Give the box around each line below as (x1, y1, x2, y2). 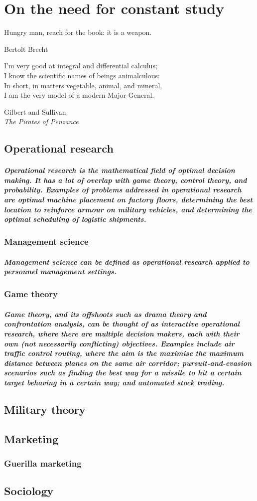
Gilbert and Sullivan (4, 106, 66, 117)
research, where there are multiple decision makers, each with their (4, 328, 240, 338)
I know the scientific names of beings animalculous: (4, 70, 160, 80)
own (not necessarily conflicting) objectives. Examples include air (4, 338, 235, 348)
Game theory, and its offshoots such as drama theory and (4, 309, 207, 319)
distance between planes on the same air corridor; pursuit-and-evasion (4, 357, 252, 368)
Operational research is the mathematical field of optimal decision (4, 165, 235, 175)
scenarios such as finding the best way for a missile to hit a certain (4, 367, 242, 378)
